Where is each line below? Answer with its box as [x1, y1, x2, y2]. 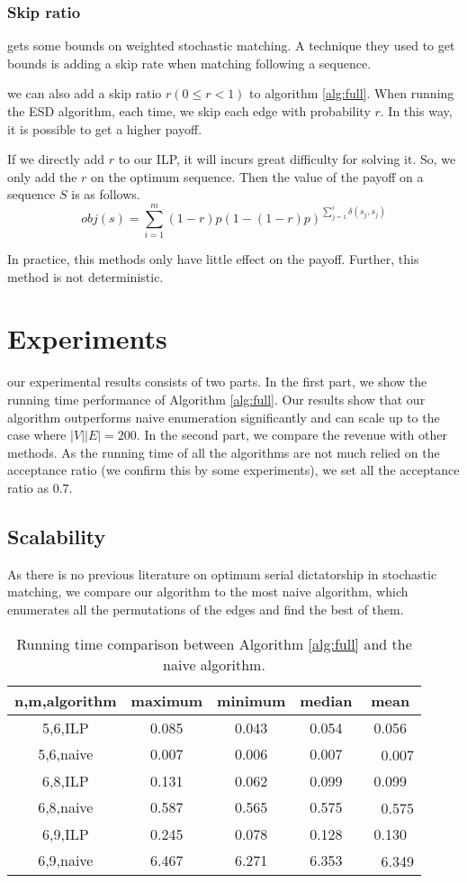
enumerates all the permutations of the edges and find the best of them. [7, 599, 404, 618]
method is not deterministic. [7, 267, 164, 286]
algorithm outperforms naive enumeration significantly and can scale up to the [7, 407, 440, 426]
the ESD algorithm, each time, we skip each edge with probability [7, 102, 371, 120]
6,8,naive [38, 797, 94, 818]
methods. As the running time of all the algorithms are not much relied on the [7, 442, 440, 461]
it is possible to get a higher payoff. [7, 119, 202, 138]
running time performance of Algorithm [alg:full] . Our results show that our [7, 390, 426, 408]
